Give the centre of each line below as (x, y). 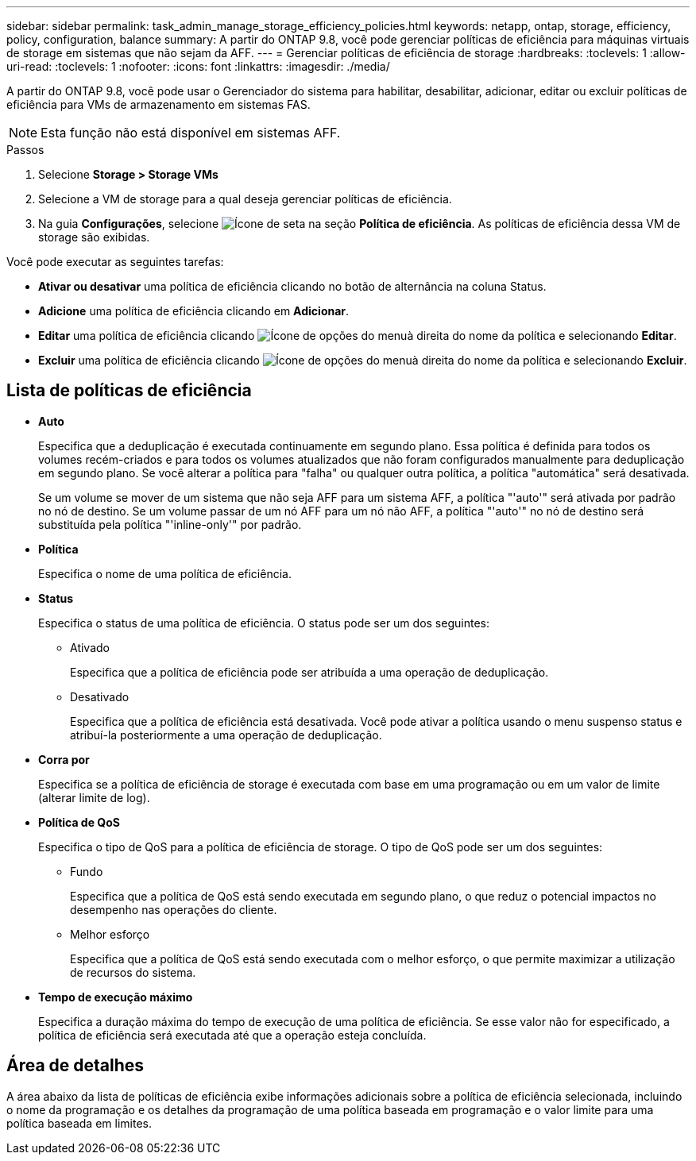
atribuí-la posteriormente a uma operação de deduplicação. (226, 735)
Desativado (100, 696)
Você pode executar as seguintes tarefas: (115, 262)
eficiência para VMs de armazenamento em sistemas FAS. (159, 104)
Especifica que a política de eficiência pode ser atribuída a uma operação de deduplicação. (309, 672)
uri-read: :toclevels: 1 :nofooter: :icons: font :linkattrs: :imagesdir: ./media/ (198, 66)
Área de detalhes (75, 1066)
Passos (25, 150)
